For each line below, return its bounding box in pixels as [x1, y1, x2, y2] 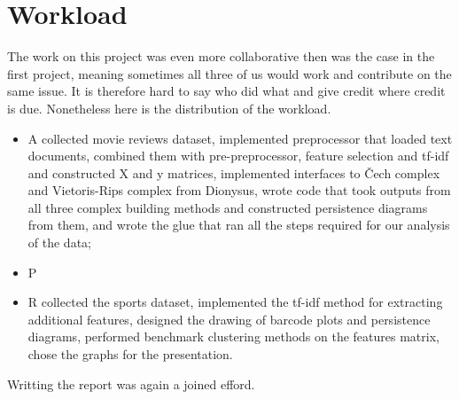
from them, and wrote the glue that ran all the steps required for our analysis [27, 215, 450, 234]
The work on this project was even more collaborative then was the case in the [7, 47, 435, 66]
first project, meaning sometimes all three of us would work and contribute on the [7, 64, 452, 82]
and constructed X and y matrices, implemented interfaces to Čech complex [27, 163, 440, 182]
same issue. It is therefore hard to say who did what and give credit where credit [7, 82, 446, 100]
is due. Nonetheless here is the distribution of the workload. [7, 98, 331, 117]
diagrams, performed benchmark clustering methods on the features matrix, [27, 327, 440, 346]
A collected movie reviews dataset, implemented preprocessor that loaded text [27, 129, 453, 147]
